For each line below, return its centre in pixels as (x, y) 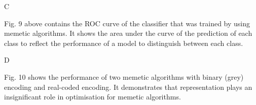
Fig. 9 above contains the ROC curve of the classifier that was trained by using (127, 23)
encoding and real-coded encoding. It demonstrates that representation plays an (128, 87)
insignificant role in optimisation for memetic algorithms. (93, 97)
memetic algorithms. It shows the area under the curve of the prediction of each (128, 33)
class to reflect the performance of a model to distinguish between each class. (124, 43)
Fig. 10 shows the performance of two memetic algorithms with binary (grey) (124, 76)
